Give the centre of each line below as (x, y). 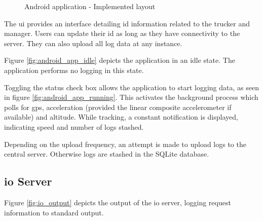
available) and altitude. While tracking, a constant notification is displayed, (121, 117)
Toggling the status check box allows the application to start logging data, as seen (131, 87)
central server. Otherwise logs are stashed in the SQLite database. (107, 154)
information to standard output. (54, 212)
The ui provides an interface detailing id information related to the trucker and (127, 23)
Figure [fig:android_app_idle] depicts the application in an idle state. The (120, 60)
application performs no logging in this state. (74, 70)
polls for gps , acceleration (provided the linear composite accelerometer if (118, 107)
